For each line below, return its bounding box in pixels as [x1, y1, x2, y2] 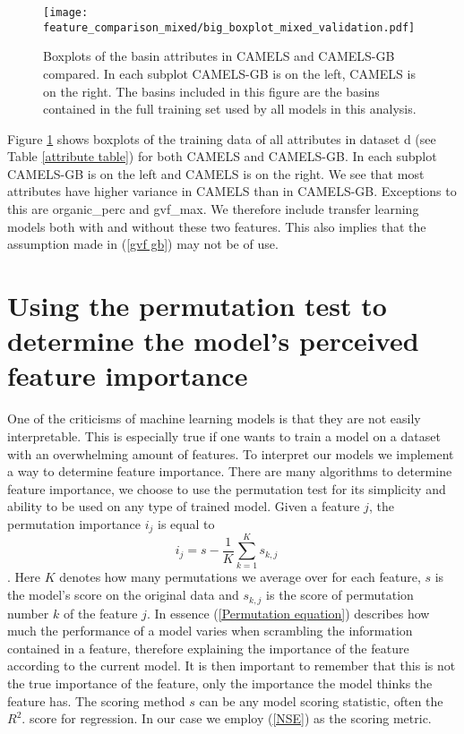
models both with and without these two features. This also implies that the [7, 217, 426, 235]
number [7, 603, 49, 622]
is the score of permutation [266, 585, 414, 604]
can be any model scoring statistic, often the [199, 691, 443, 710]
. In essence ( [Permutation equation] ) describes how [146, 603, 430, 622]
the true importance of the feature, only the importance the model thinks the [7, 673, 433, 692]
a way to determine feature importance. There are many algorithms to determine [7, 462, 452, 481]
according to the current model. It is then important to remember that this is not [7, 656, 456, 675]
